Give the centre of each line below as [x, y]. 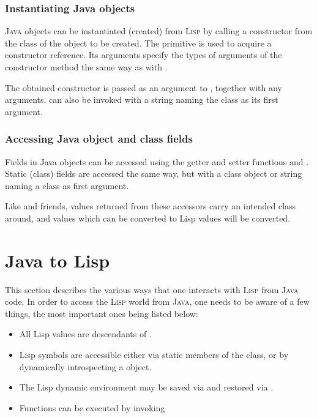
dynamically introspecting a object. [85, 366]
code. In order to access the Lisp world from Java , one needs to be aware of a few [157, 301]
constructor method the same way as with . [86, 67]
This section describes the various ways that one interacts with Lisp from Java [152, 289]
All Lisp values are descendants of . [85, 334]
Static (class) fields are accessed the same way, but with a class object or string [154, 174]
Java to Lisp [58, 260]
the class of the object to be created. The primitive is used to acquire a [138, 43]
